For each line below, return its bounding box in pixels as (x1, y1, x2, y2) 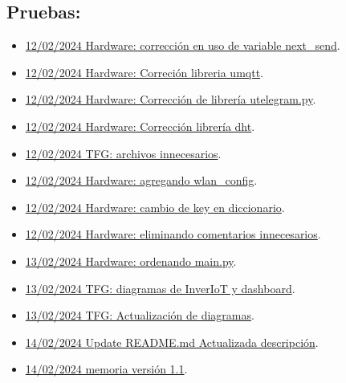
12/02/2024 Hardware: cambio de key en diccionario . (25, 198, 285, 215)
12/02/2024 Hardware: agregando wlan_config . (25, 172, 258, 189)
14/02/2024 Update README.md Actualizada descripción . (25, 333, 319, 350)
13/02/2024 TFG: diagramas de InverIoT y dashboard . (25, 279, 295, 296)
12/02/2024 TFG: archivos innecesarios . (25, 145, 222, 161)
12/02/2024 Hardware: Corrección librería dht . (25, 117, 255, 134)
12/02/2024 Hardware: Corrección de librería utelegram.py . (25, 91, 316, 108)
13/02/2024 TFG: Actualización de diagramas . (25, 307, 254, 324)
